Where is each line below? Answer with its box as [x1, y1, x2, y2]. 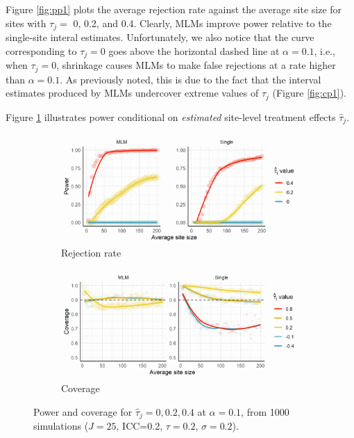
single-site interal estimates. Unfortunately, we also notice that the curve [6, 30, 314, 44]
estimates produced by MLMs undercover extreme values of [6, 86, 259, 100]
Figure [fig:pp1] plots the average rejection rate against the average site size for [6, 2, 342, 16]
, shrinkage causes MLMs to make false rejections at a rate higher [56, 58, 336, 72]
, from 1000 [241, 404, 289, 419]
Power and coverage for [33, 404, 133, 419]
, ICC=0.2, [116, 418, 163, 432]
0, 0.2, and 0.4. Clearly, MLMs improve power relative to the [73, 15, 332, 30]
